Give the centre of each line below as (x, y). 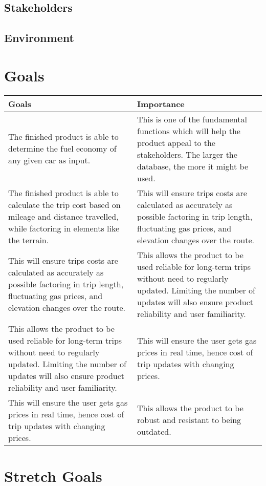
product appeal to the (176, 142)
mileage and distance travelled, (63, 216)
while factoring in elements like (64, 228)
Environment (39, 38)
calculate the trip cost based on (64, 204)
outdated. (154, 432)
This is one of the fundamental (192, 119)
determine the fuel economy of (62, 149)
